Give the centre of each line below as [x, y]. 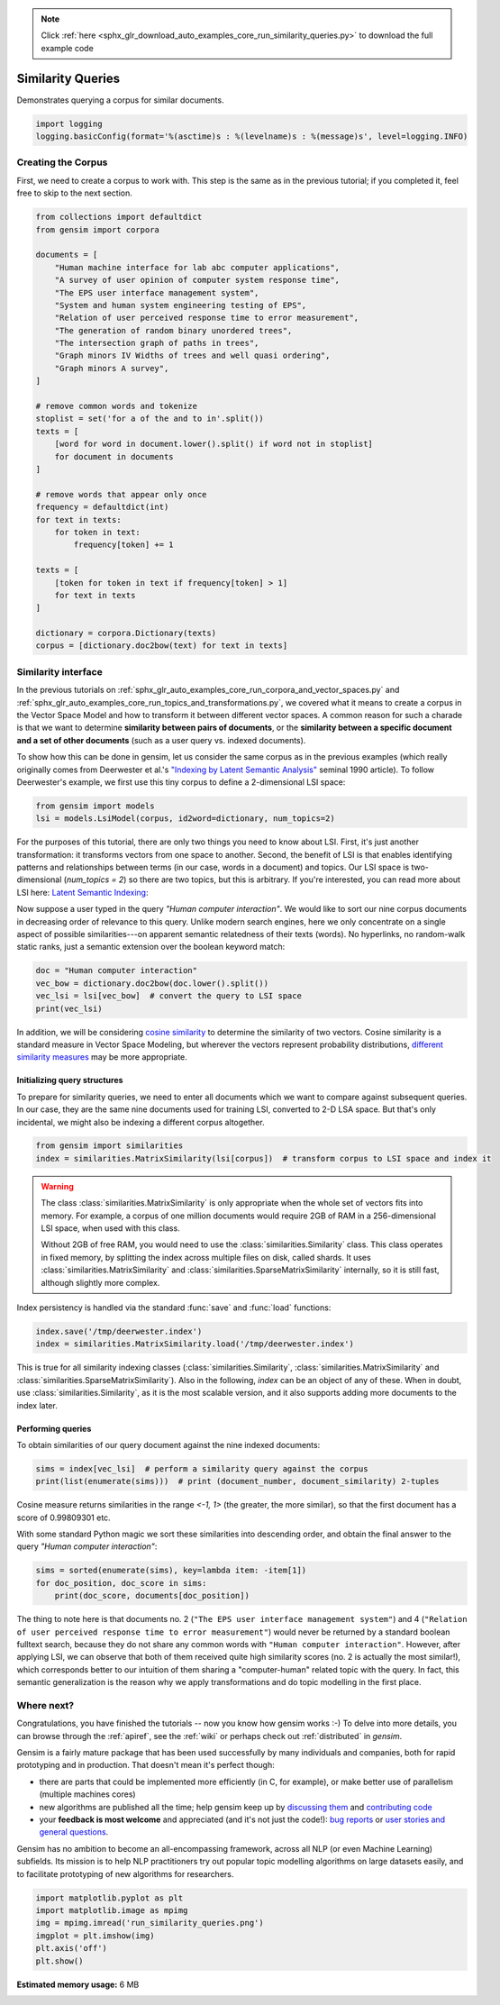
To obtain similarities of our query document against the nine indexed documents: [168, 1445]
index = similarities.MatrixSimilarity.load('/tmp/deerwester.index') [195, 1344]
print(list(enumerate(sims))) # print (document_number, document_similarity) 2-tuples [238, 1481]
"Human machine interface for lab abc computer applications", [197, 267]
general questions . [74, 1832]
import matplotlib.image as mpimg [112, 1910]
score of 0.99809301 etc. [64, 1517]
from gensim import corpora [97, 229]
